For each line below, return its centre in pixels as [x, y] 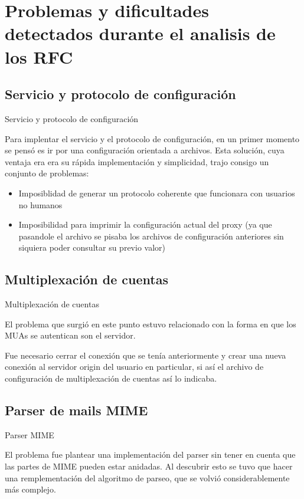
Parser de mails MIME [76, 410]
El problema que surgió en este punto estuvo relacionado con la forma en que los [151, 324]
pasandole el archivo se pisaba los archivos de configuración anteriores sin [151, 236]
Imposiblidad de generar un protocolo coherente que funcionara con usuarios [157, 193]
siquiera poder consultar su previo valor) [92, 247]
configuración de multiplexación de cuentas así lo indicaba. [111, 378]
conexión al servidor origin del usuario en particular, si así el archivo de [134, 367]
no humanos [40, 204]
